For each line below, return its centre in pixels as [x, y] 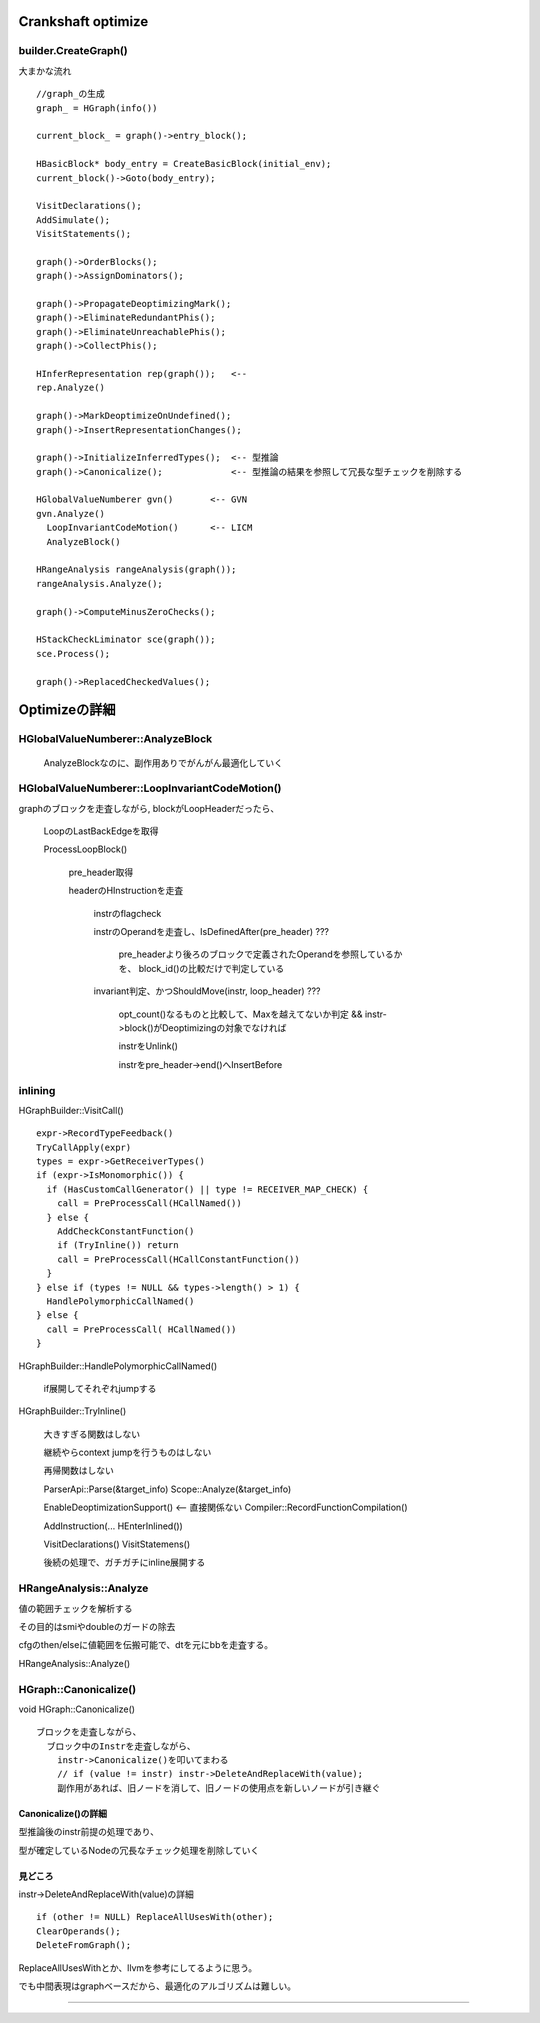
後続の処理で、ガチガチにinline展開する [124, 1562]
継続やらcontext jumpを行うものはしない [127, 1452]
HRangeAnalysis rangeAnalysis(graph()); [136, 569]
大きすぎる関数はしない [91, 1434]
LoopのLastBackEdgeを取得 [101, 831]
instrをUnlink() [148, 1046]
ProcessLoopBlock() [85, 849]
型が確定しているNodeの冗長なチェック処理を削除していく [139, 1850]
